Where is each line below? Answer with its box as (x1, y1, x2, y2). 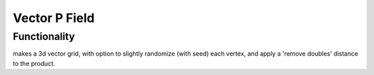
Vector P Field (12, 10, 95, 25)
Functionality (12, 30, 75, 43)
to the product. (12, 59, 55, 67)
